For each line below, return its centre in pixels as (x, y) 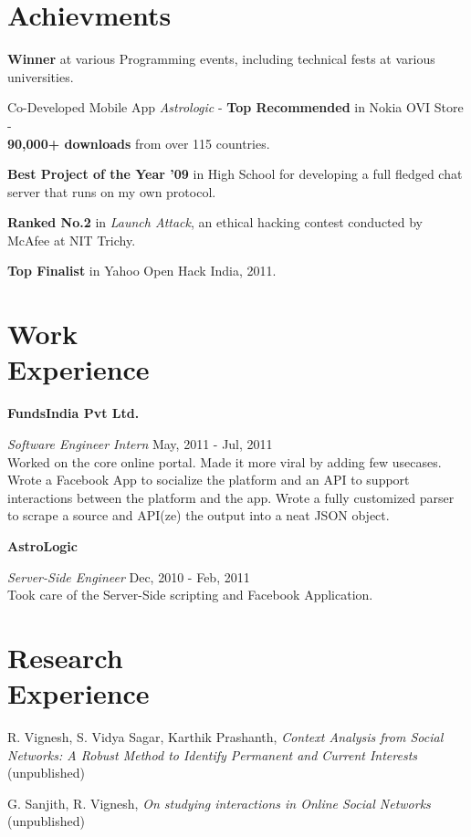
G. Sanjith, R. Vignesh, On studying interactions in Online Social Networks (219, 803)
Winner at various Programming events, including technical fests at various (221, 59)
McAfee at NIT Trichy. (72, 240)
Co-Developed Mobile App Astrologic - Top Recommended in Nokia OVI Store (235, 107)
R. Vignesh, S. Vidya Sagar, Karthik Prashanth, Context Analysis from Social (225, 737)
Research (65, 657)
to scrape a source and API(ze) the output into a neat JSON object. (199, 515)
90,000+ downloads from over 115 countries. (139, 143)
